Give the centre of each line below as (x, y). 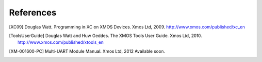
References (33, 12)
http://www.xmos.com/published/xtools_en (61, 42)
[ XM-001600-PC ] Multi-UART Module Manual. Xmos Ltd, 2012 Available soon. (87, 51)
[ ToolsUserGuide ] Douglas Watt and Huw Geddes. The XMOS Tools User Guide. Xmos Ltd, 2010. (106, 36)
